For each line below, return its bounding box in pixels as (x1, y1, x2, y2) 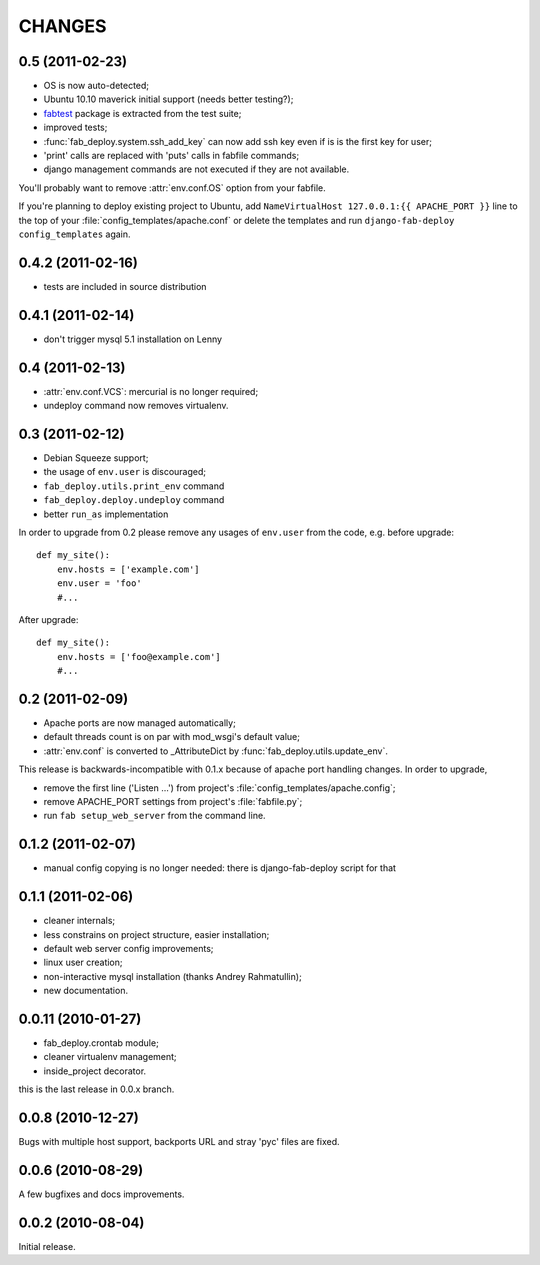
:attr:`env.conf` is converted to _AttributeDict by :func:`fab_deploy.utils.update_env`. (43, 745, 389, 757)
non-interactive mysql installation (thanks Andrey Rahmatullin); (43, 970, 302, 982)
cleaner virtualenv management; (43, 1051, 177, 1063)
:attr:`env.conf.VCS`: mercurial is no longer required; (43, 385, 259, 397)
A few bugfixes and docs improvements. (18, 1188, 185, 1200)
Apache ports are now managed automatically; (43, 716, 237, 729)
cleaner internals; (43, 915, 116, 927)
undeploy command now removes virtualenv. (43, 400, 229, 412)
